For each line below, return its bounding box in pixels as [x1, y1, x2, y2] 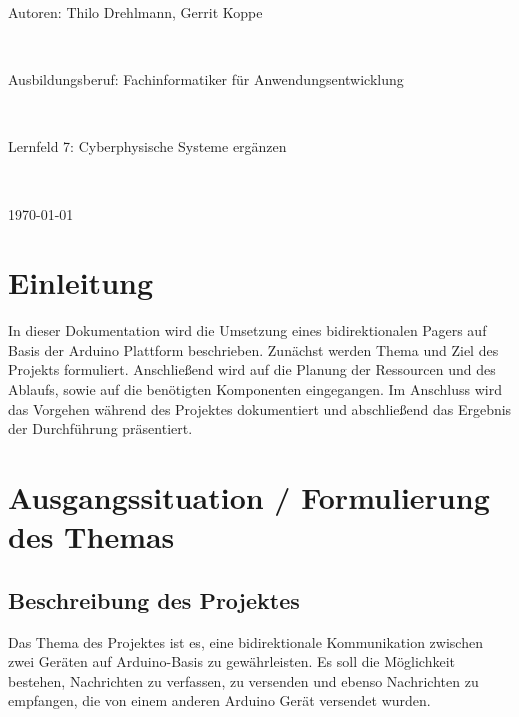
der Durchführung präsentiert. [8, 418, 193, 439]
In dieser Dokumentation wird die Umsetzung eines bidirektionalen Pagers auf [8, 320, 487, 341]
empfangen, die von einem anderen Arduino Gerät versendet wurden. [8, 690, 431, 711]
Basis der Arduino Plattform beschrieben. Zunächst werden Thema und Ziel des [8, 339, 499, 360]
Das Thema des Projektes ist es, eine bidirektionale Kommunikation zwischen [8, 631, 483, 652]
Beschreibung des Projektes [8, 584, 300, 615]
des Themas [8, 516, 175, 557]
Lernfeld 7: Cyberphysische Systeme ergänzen [8, 136, 287, 157]
